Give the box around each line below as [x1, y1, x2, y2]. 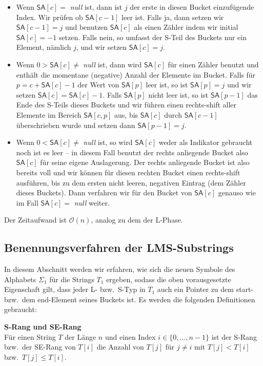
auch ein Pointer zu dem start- [157, 284, 254, 295]
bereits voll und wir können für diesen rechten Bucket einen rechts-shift [16, 167, 240, 177]
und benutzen [65, 22, 108, 32]
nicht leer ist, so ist [148, 89, 209, 100]
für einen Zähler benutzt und [168, 59, 259, 69]
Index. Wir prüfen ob [16, 11, 83, 22]
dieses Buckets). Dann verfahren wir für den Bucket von [16, 187, 192, 198]
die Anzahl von [96, 341, 144, 352]
